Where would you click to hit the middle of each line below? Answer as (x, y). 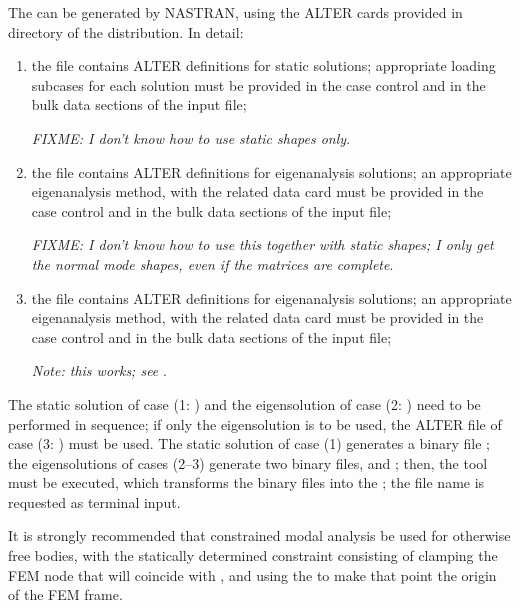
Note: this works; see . (99, 370)
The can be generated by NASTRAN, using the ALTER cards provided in (235, 12)
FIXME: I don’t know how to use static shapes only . (191, 137)
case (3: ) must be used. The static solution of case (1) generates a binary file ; (249, 443)
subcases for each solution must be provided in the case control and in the (258, 84)
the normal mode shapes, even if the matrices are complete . (212, 263)
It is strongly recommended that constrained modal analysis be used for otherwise (259, 535)
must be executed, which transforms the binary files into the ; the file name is (246, 482)
